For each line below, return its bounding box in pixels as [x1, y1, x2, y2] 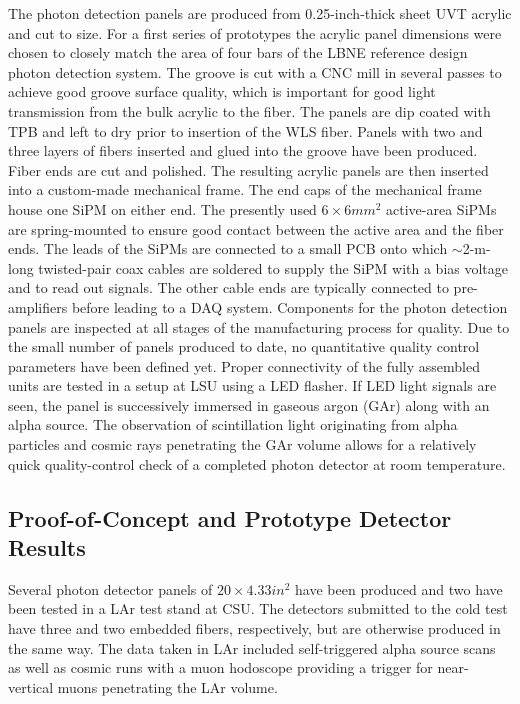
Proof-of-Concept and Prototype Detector [8, 502, 452, 533]
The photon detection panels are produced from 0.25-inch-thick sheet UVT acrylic [8, 3, 512, 23]
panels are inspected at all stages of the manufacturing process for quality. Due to [8, 316, 510, 337]
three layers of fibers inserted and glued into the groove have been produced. [8, 140, 478, 161]
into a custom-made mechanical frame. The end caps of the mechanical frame [8, 179, 482, 200]
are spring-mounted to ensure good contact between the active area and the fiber [8, 218, 504, 239]
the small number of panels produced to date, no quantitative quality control [8, 336, 480, 357]
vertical [8, 676, 54, 697]
